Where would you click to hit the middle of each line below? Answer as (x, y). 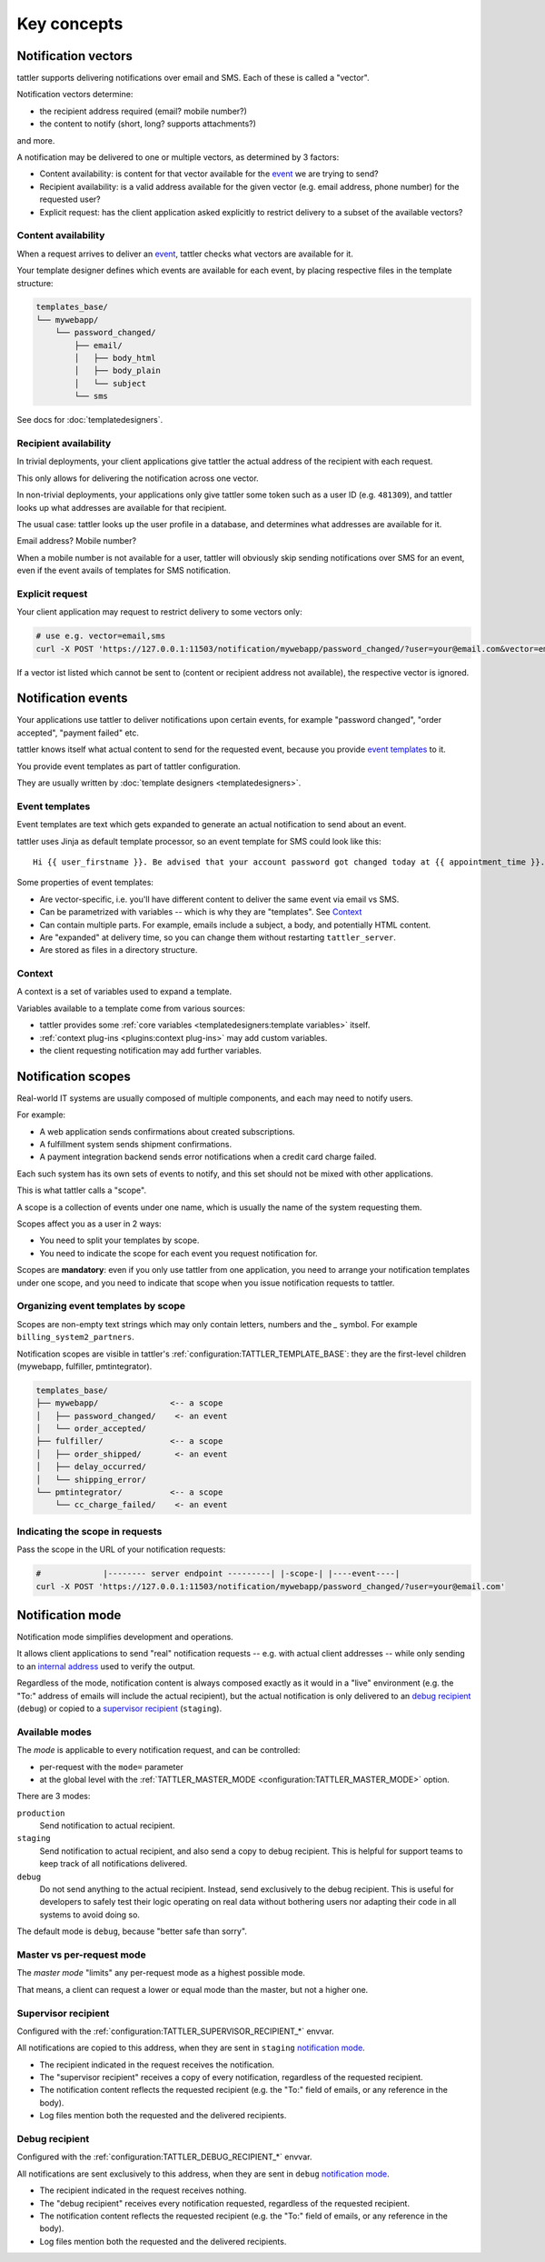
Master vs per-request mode (81, 1955)
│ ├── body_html (115, 358)
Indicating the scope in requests (89, 1531)
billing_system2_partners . (76, 1337)
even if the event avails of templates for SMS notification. (124, 571)
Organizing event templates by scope (101, 1306)
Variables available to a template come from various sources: (131, 1008)
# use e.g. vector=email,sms (101, 636)
